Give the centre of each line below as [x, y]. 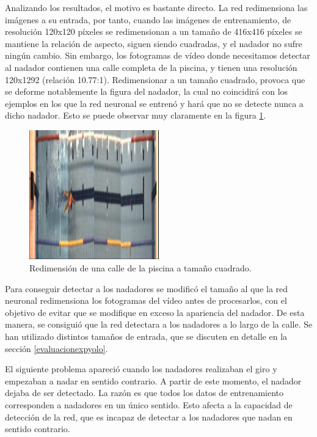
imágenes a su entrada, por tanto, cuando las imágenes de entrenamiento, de [148, 19]
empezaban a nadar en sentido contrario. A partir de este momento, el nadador [153, 380]
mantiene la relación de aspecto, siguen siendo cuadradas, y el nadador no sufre [154, 43]
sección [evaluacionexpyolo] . [56, 348]
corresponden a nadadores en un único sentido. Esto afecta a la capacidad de [149, 404]
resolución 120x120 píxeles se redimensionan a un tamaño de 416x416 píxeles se [154, 31]
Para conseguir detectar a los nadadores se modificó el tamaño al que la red [147, 288]
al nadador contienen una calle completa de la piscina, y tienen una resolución [151, 67]
